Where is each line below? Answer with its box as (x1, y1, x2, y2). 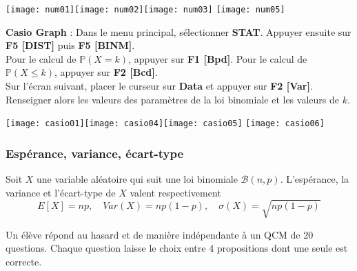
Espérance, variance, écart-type (6, 144, 184, 161)
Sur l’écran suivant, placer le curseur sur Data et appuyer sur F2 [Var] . (6, 79, 313, 93)
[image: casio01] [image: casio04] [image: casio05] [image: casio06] (6, 119, 325, 129)
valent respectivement (130, 185, 221, 199)
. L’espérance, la (280, 172, 349, 186)
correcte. (6, 254, 42, 269)
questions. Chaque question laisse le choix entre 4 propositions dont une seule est (6, 241, 348, 255)
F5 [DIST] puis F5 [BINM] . (6, 38, 135, 52)
